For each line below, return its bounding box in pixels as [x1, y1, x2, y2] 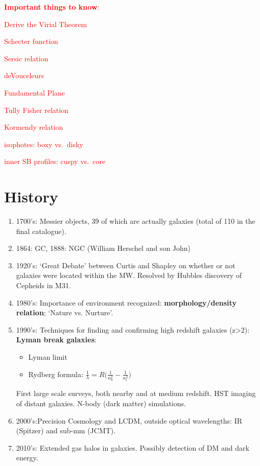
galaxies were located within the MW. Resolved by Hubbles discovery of [16, 270, 242, 281]
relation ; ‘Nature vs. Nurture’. [16, 307, 113, 318]
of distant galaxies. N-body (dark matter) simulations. [16, 398, 186, 409]
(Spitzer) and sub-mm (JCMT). [16, 425, 116, 436]
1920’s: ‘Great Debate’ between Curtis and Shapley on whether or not [16, 260, 235, 270]
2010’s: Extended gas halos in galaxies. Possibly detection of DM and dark [16, 442, 249, 453]
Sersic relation [4, 53, 49, 63]
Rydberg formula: [28, 368, 83, 379]
